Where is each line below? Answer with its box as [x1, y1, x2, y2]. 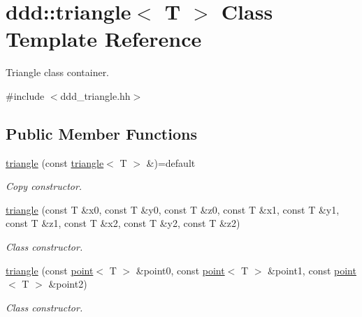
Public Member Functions [6, 122, 197, 144]
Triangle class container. [6, 65, 110, 80]
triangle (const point [6, 263, 94, 277]
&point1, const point [268, 263, 356, 277]
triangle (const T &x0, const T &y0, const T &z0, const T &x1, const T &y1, [6, 202, 340, 216]
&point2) [48, 277, 87, 291]
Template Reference [6, 24, 202, 53]
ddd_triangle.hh [60, 88, 131, 103]
